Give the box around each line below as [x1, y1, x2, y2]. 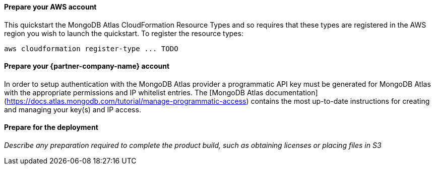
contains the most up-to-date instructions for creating [251, 96, 430, 105]
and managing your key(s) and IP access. [4, 105, 141, 114]
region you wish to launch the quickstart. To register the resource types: [4, 29, 243, 38]
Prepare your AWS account [4, 3, 97, 11]
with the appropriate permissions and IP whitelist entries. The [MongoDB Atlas [4, 88, 264, 97]
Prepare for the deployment [4, 123, 98, 132]
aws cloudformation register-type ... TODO [4, 44, 178, 53]
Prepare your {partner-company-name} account [4, 62, 170, 71]
